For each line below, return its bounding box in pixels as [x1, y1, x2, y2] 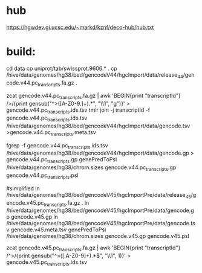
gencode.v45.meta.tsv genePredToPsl [10, 226, 106, 233]
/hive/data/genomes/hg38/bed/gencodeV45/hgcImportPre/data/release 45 [6, 191, 192, 200]
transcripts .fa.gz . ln [44, 199, 90, 208]
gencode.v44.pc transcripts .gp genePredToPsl [6, 156, 117, 165]
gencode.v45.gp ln [11, 213, 59, 220]
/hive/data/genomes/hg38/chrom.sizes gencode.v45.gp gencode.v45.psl [6, 233, 189, 240]
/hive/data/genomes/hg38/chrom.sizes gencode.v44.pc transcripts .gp [6, 164, 177, 173]
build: [6, 45, 36, 59]
